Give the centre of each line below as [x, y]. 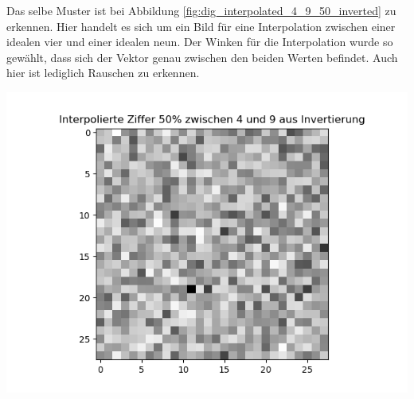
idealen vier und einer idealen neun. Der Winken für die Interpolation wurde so [200, 42]
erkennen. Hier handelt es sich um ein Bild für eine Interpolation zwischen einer [201, 26]
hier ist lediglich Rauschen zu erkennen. [103, 73]
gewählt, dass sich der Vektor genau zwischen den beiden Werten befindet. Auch [202, 57]
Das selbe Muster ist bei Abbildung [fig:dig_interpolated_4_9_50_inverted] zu [201, 10]
